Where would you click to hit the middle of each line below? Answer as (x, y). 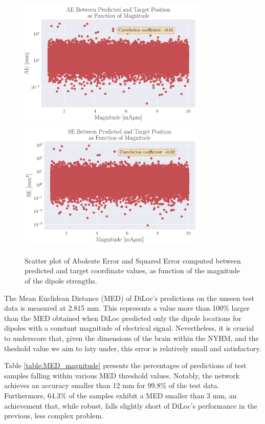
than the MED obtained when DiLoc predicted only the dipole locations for (123, 318)
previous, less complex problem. (54, 416)
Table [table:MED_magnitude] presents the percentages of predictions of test (125, 365)
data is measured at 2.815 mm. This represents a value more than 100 (114, 308)
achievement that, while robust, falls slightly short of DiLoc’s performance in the (131, 405)
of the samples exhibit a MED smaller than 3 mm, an (153, 395)
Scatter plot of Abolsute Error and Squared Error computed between (133, 260)
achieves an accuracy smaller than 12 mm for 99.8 (82, 385)
